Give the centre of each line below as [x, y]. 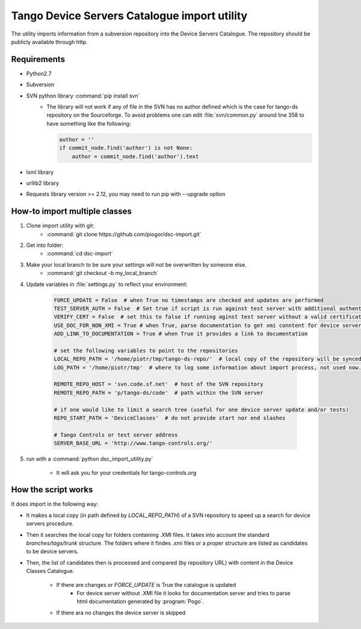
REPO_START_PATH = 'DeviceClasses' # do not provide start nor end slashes [170, 418]
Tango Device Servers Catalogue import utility [129, 16]
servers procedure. [50, 524]
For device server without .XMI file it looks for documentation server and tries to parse [184, 593]
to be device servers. [52, 551]
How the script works [52, 490]
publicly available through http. [49, 42]
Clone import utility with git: [60, 226]
